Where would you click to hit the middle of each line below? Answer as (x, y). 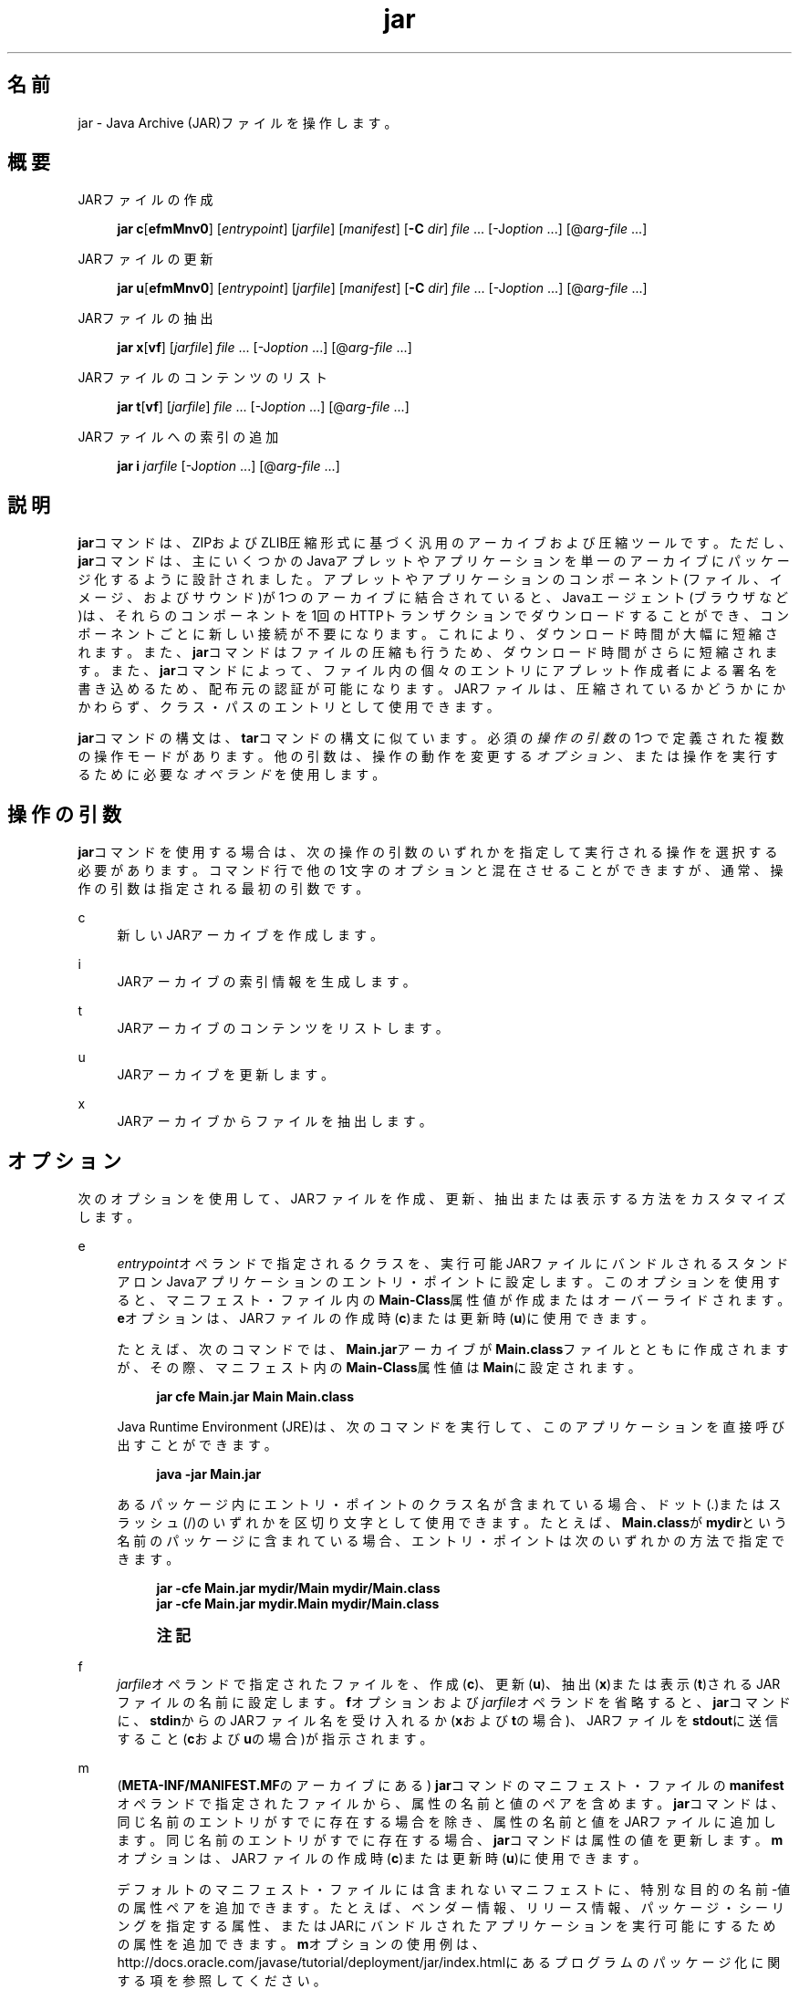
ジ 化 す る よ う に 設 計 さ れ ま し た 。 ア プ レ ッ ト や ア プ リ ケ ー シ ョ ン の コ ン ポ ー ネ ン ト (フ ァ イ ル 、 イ (430, 579)
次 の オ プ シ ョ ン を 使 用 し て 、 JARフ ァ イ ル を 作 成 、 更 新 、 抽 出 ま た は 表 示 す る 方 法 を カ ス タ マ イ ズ (432, 1198)
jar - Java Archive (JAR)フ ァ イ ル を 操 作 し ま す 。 (238, 122)
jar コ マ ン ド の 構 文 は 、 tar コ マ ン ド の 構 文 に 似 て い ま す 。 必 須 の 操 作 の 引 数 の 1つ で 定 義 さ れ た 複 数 (431, 738)
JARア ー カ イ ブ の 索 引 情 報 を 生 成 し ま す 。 (266, 982)
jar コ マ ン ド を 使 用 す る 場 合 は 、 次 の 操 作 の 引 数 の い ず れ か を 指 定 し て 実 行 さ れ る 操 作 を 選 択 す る (428, 852)
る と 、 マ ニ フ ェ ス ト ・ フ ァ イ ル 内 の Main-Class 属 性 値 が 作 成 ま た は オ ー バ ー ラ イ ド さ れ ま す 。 (454, 1299)
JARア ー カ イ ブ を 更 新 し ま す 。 (226, 1075)
